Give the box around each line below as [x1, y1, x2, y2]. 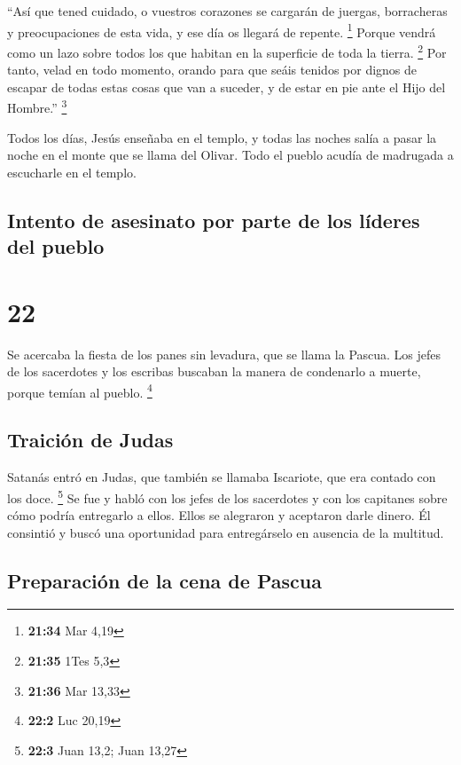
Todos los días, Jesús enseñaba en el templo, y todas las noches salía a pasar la [7, 128, 437, 146]
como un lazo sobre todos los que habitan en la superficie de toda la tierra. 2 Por [7, 40, 447, 61]
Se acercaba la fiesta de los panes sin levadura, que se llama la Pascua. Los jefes [7, 344, 441, 363]
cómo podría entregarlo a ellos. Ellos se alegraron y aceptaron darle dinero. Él [7, 506, 431, 524]
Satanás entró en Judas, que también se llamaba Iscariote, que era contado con [7, 468, 436, 486]
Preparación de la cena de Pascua [7, 566, 322, 594]
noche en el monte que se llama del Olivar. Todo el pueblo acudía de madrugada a [7, 146, 454, 164]
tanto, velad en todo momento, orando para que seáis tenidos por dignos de [7, 60, 418, 79]
